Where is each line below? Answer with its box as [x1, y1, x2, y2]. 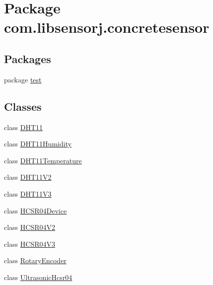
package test [4, 74, 42, 84]
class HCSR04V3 [4, 238, 56, 249]
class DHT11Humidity [4, 139, 72, 149]
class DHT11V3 [4, 188, 52, 199]
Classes [4, 98, 42, 114]
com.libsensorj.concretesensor [4, 17, 210, 37]
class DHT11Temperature [4, 155, 82, 165]
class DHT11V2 [4, 172, 52, 182]
